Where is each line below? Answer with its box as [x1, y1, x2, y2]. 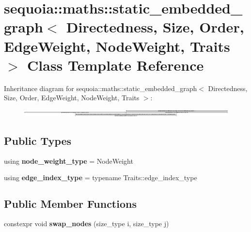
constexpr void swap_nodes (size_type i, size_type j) [4, 218, 169, 229]
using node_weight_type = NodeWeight [4, 156, 133, 166]
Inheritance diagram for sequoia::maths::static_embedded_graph [4, 83, 197, 93]
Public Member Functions [4, 196, 137, 211]
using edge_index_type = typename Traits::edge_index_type [4, 172, 197, 182]
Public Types [4, 133, 72, 148]
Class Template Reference [27, 55, 204, 75]
